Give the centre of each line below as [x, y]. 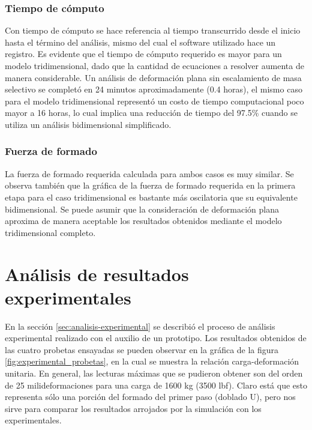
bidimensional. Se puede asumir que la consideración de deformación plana [142, 209]
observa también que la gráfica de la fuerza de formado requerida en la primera [150, 185]
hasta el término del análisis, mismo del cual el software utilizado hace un [140, 42]
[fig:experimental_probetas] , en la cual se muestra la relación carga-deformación [152, 361]
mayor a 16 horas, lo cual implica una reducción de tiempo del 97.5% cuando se [151, 113]
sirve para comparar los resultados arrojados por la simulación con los [133, 408]
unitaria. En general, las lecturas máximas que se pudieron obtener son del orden [154, 373]
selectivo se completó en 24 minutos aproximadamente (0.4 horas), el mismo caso [154, 89]
